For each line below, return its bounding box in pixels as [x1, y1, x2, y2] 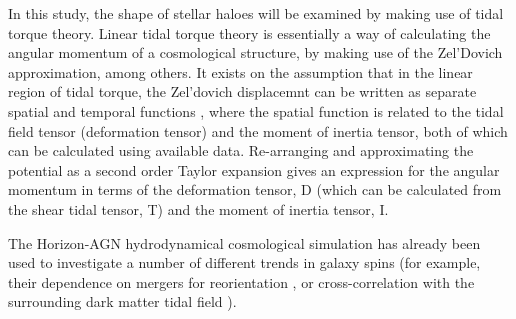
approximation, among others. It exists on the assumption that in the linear [8, 61, 473, 82]
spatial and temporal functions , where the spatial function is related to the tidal [8, 100, 504, 121]
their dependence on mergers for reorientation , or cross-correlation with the [8, 271, 475, 292]
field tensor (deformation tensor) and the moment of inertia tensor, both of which [8, 120, 508, 141]
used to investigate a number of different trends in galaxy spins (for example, [8, 252, 481, 273]
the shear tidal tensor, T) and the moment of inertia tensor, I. [8, 198, 389, 219]
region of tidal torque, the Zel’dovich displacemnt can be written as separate [8, 81, 477, 102]
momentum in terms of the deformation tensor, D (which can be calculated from [8, 179, 502, 200]
